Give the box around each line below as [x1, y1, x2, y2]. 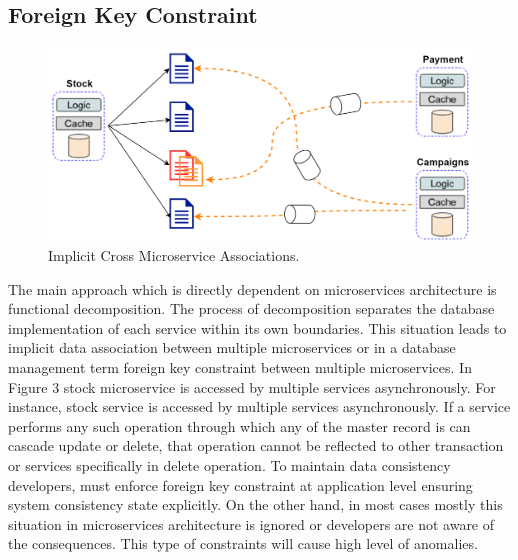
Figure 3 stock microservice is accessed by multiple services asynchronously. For [8, 376, 496, 397]
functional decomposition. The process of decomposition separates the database [8, 298, 495, 319]
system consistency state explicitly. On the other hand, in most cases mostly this [8, 494, 503, 515]
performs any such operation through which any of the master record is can [8, 415, 471, 436]
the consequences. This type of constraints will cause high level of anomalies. [8, 533, 478, 554]
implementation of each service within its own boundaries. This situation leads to [8, 317, 507, 338]
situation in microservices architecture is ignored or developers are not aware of [8, 513, 495, 534]
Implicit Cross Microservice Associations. [48, 244, 300, 265]
